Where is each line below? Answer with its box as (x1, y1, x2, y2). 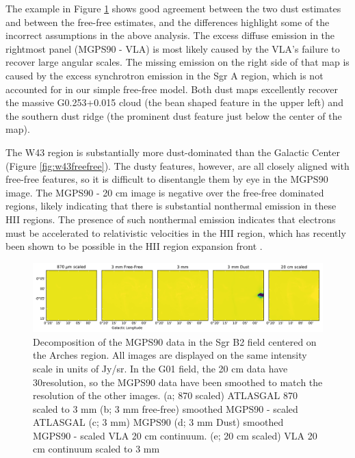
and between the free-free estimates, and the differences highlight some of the (5, 14, 330, 29)
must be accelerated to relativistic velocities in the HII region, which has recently (5, 225, 346, 240)
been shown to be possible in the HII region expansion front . (5, 239, 263, 253)
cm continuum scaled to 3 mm (33, 442, 160, 456)
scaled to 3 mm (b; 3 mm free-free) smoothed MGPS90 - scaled (33, 401, 298, 416)
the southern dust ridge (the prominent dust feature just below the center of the (5, 108, 342, 123)
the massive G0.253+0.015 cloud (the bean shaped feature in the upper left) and (5, 95, 343, 110)
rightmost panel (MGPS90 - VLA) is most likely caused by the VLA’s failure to (5, 41, 340, 55)
